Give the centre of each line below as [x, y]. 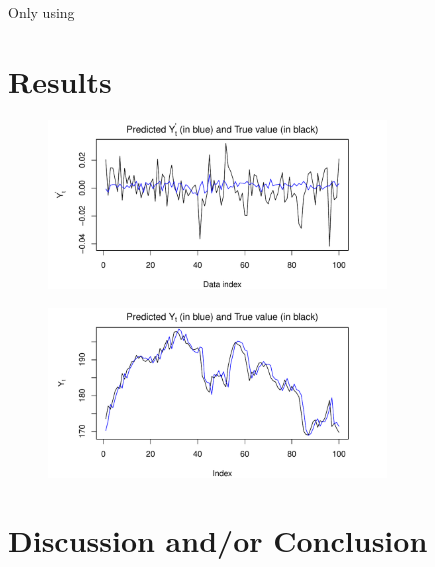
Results [60, 80]
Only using [41, 12]
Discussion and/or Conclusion [218, 540]
